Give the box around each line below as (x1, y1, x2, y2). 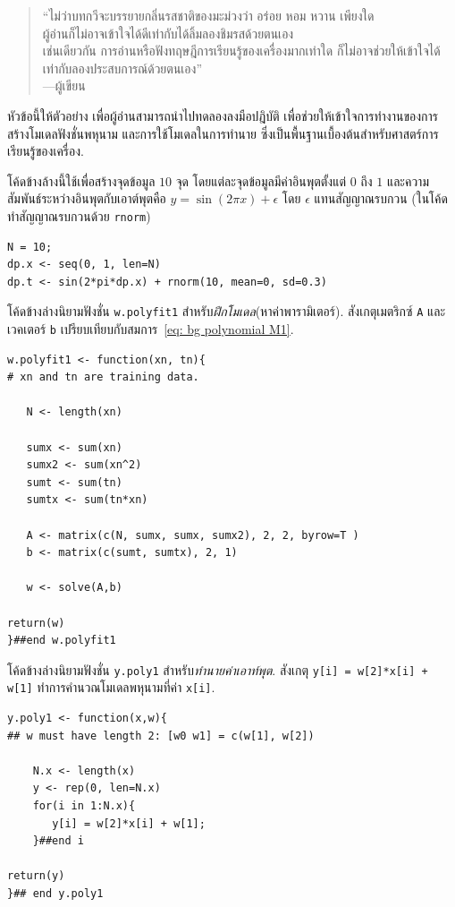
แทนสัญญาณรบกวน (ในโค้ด (314, 189, 448, 208)
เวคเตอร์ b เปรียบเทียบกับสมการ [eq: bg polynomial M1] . (7, 320, 294, 338)
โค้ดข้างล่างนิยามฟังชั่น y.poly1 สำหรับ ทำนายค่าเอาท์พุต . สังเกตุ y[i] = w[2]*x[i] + (7, 660, 428, 679)
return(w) (7, 616, 65, 629)
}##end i (32, 834, 84, 848)
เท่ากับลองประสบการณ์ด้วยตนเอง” (42, 58, 202, 77)
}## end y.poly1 (7, 887, 104, 901)
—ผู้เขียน (42, 76, 86, 95)
